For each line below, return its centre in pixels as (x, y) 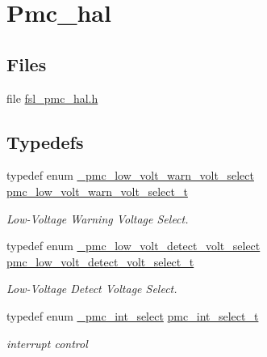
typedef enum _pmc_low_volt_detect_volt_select (133, 246)
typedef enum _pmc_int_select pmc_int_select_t (133, 315)
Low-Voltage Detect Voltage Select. (92, 289)
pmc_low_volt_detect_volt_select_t (100, 261)
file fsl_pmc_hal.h (52, 98)
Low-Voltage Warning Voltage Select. (98, 218)
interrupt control (47, 343)
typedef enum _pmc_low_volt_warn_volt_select (130, 175)
